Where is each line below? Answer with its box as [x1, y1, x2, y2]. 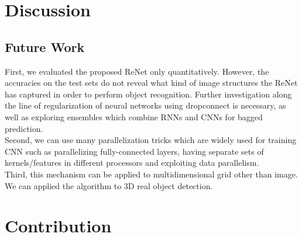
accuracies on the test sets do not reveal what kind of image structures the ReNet [5, 76, 298, 89]
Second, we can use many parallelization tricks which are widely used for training [5, 134, 297, 146]
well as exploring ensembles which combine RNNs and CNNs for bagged [5, 110, 263, 123]
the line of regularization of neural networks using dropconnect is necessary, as [5, 99, 286, 111]
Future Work [5, 37, 85, 55]
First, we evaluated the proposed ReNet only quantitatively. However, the [5, 65, 269, 77]
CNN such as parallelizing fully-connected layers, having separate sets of [5, 145, 264, 157]
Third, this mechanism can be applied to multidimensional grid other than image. [5, 168, 298, 180]
